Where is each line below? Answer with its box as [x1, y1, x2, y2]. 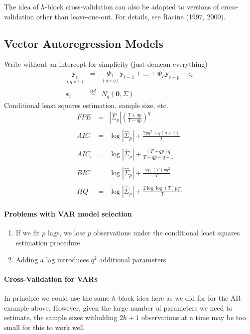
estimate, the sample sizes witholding [4, 312, 118, 323]
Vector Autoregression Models [4, 35, 163, 51]
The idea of [4, 1, 39, 11]
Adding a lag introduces [15, 254, 89, 264]
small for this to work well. [4, 322, 86, 332]
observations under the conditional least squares [93, 227, 240, 238]
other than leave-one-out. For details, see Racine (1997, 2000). [36, 11, 226, 21]
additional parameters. [99, 254, 168, 264]
